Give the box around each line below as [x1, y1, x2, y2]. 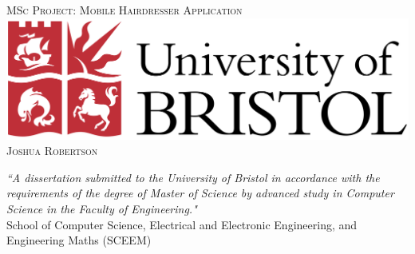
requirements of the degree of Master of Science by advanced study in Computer [6, 185, 394, 201]
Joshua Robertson [6, 142, 98, 159]
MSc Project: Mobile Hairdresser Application [6, 2, 243, 18]
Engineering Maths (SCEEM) [6, 232, 152, 248]
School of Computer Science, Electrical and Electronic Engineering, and [6, 216, 358, 232]
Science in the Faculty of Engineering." [6, 200, 197, 217]
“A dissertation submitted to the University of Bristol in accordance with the [6, 169, 380, 185]
